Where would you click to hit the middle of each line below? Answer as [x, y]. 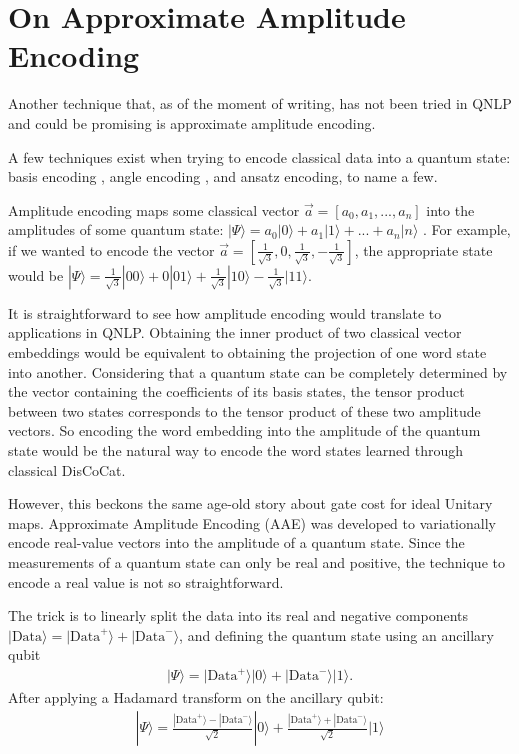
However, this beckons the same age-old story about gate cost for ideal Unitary [250, 503]
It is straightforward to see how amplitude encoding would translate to [225, 312]
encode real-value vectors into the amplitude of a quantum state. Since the [236, 542]
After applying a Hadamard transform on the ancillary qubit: [196, 696]
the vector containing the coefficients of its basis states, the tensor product [236, 391]
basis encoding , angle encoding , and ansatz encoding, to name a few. [223, 176]
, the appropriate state [423, 249]
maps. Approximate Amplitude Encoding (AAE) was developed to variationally [252, 522]
